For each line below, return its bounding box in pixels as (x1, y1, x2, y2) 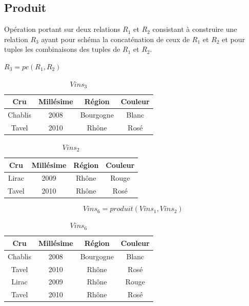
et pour (222, 33, 245, 44)
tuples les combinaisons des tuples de (4, 44, 120, 54)
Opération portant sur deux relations (4, 24, 120, 34)
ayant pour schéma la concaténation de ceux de (41, 33, 190, 44)
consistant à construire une (152, 24, 237, 34)
